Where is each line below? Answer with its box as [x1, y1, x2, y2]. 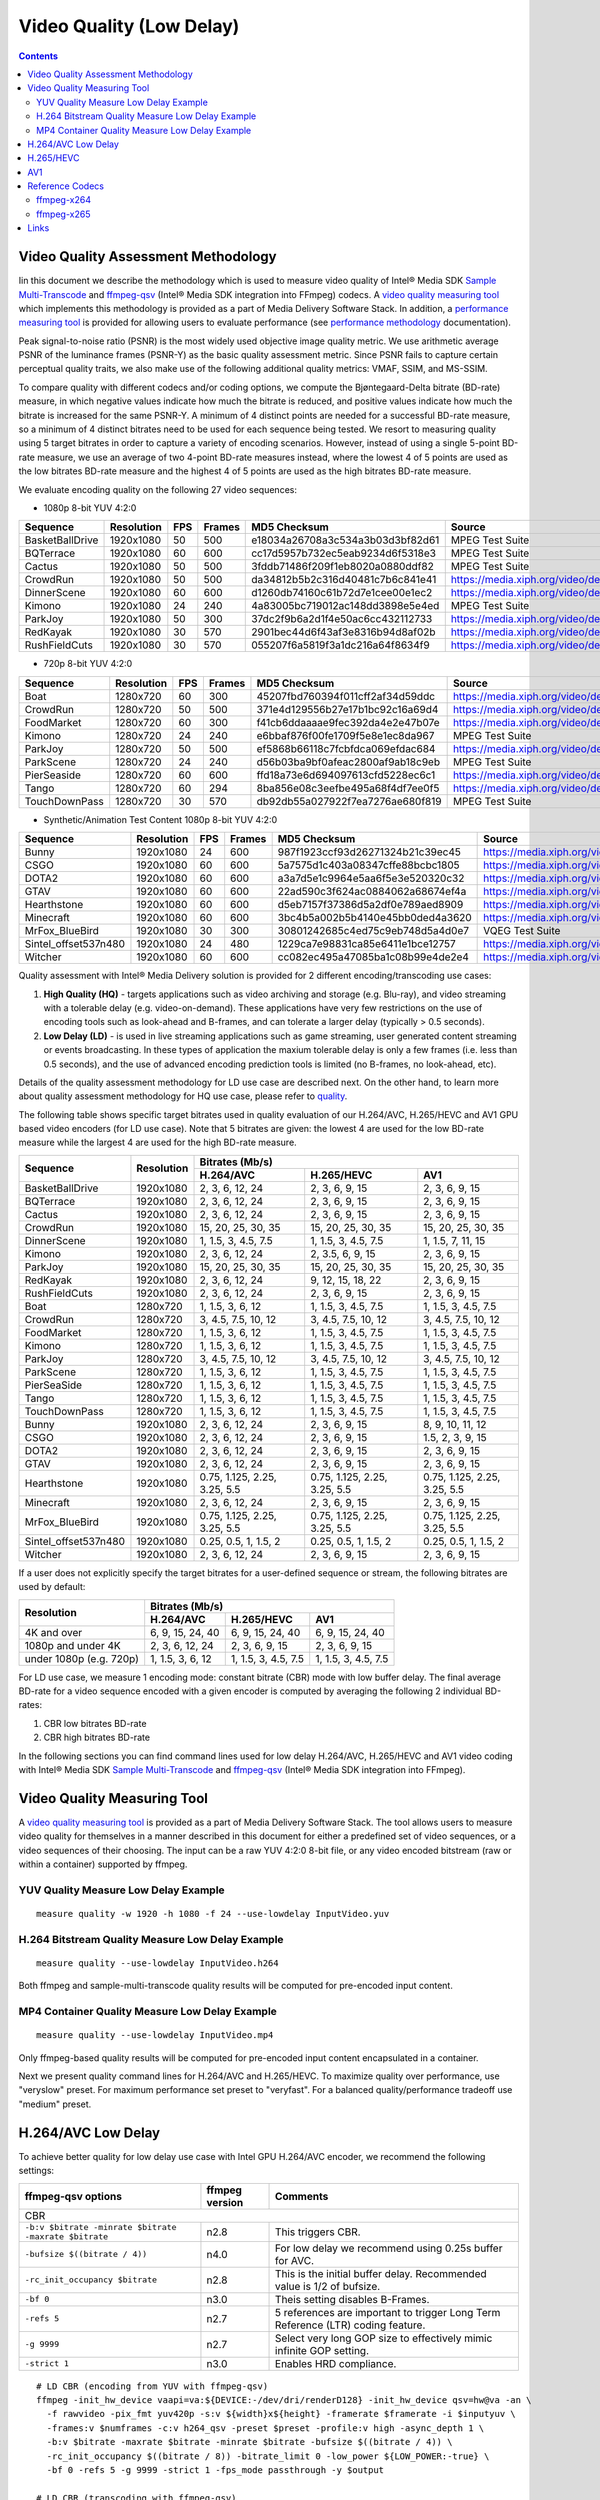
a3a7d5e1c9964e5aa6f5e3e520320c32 [277, 871, 465, 885]
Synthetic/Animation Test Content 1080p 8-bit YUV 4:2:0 [43, 813, 278, 825]
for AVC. [275, 2253, 315, 2267]
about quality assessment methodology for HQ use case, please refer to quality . [18, 1090, 348, 1102]
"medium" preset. [18, 2098, 92, 2110]
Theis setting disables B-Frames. [275, 2292, 430, 2306]
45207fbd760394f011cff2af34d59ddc [256, 689, 435, 703]
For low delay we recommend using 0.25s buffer [275, 2241, 503, 2255]
